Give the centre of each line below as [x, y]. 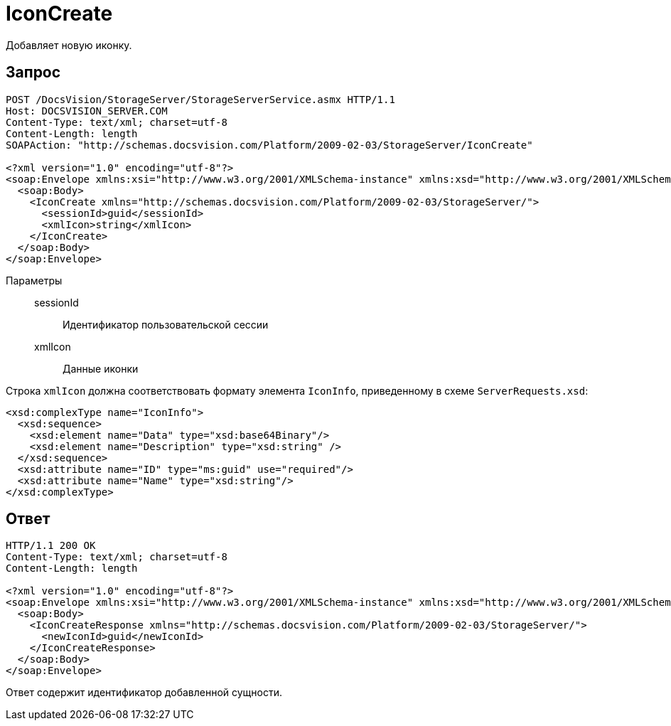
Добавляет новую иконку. [69, 45]
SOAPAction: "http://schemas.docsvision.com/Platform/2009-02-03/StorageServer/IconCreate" [269, 145]
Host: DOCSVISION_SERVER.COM [87, 111]
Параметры [34, 280]
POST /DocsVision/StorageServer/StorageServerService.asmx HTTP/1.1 [200, 99]
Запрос [33, 73]
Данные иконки [101, 368]
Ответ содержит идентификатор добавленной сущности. [144, 693]
